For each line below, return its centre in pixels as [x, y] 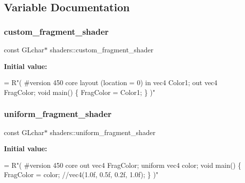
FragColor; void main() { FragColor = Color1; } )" [80, 92]
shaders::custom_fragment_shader [102, 49]
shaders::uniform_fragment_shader [103, 132]
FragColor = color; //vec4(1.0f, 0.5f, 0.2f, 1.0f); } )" [81, 174]
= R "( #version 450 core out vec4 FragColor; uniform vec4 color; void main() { [123, 165]
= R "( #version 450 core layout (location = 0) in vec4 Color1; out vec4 [111, 82]
